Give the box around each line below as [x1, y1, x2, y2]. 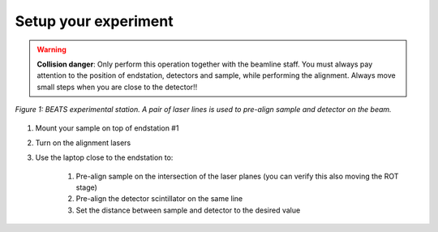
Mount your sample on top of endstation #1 [35, 122, 179, 133]
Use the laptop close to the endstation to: [35, 153, 174, 162]
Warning [36, 45, 67, 54]
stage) [75, 183, 97, 192]
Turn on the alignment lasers [35, 138, 131, 148]
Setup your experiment [15, 12, 174, 30]
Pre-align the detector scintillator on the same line [75, 194, 243, 204]
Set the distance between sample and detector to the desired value [75, 205, 301, 215]
